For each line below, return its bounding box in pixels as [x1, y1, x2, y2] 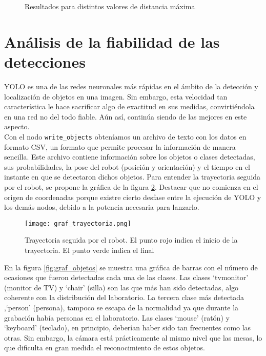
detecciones [4, 51, 86, 72]
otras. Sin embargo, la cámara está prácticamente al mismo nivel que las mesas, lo [4, 332, 262, 343]
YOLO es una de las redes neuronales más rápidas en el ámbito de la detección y [4, 81, 258, 91]
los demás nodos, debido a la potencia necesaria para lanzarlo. [4, 202, 199, 212]
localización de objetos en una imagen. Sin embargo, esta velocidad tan [4, 91, 228, 102]
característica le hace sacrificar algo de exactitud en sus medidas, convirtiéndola [4, 101, 255, 112]
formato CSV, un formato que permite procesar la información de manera [4, 141, 236, 152]
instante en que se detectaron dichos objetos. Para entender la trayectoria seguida [4, 171, 261, 182]
